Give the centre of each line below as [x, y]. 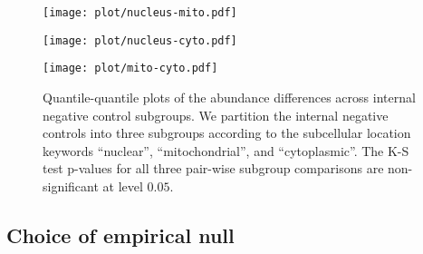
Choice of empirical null [120, 234]
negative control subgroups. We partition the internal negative [216, 115]
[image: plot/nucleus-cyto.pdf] [140, 40]
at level [123, 186]
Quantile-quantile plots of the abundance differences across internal [229, 97]
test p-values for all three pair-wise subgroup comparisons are [213, 168]
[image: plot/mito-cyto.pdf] [130, 68]
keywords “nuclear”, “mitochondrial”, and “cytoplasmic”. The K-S [226, 150]
